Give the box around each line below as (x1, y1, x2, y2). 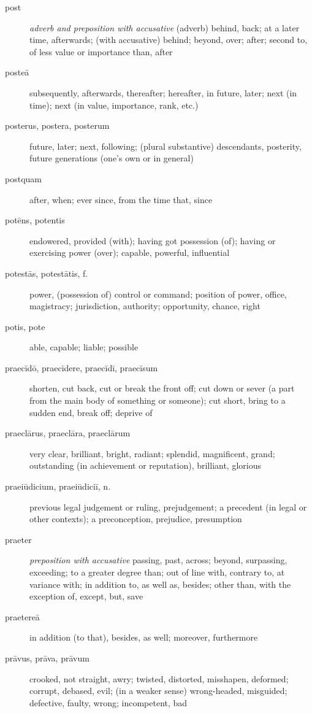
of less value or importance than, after (29, 45, 173, 58)
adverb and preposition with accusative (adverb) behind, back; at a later (29, 21, 300, 34)
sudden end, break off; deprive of (29, 406, 153, 418)
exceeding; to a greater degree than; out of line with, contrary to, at (29, 566, 285, 578)
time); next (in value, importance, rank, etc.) (29, 98, 199, 111)
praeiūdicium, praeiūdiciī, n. (5, 480, 111, 493)
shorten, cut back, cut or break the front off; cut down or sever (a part (29, 382, 295, 395)
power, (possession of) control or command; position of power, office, (29, 287, 287, 300)
